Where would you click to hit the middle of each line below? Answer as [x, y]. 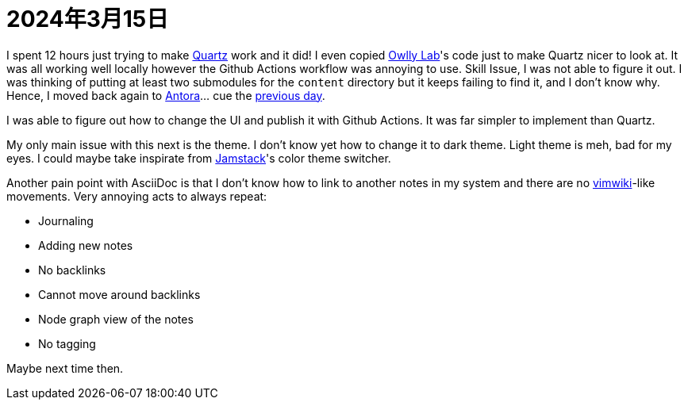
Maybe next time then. [65, 368]
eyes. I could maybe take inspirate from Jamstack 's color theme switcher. [199, 158]
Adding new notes [86, 245]
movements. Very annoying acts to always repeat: [137, 196]
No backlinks [72, 270]
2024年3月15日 [88, 19]
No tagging [67, 343]
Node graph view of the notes [116, 319]
